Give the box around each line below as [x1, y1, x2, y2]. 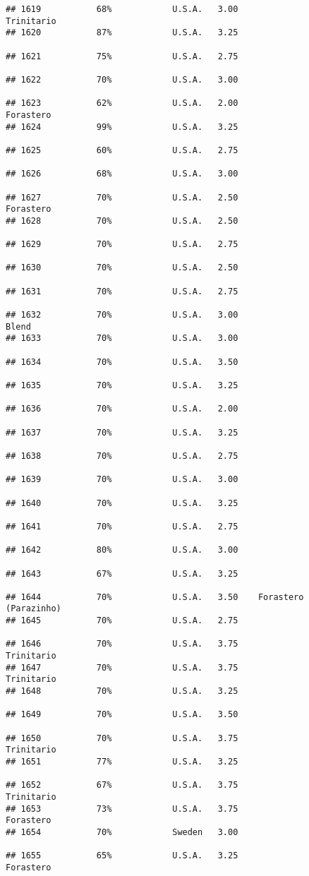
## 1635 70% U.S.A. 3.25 [6, 380, 238, 390]
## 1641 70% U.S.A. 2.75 [6, 521, 238, 532]
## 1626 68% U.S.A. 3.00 [6, 169, 238, 179]
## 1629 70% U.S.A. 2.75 [6, 239, 238, 250]
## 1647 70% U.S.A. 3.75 [6, 662, 238, 673]
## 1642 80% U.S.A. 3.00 [6, 545, 238, 556]
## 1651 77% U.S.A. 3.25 [6, 757, 238, 767]
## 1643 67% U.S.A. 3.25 [6, 568, 238, 579]
